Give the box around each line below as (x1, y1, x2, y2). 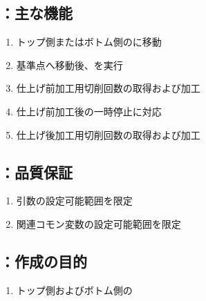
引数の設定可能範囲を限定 (16, 193, 133, 208)
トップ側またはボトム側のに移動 (16, 35, 162, 49)
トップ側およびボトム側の (16, 282, 133, 297)
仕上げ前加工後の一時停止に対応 (16, 104, 162, 118)
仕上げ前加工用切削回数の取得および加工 (16, 81, 200, 95)
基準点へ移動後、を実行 (16, 57, 123, 72)
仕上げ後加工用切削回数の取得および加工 (16, 127, 200, 142)
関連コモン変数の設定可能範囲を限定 (16, 216, 181, 231)
